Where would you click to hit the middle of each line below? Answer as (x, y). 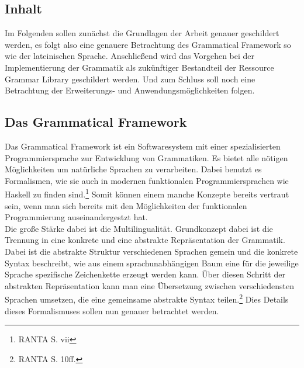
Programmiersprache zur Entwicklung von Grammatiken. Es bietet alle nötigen (146, 157)
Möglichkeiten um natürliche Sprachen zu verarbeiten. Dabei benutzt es (133, 169)
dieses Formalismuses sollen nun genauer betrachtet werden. (112, 310)
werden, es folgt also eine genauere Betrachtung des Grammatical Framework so (148, 44)
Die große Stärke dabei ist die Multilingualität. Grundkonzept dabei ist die (139, 228)
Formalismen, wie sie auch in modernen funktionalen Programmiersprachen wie (147, 180)
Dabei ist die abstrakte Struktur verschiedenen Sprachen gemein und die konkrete (151, 251)
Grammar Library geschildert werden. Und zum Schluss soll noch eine (130, 79)
